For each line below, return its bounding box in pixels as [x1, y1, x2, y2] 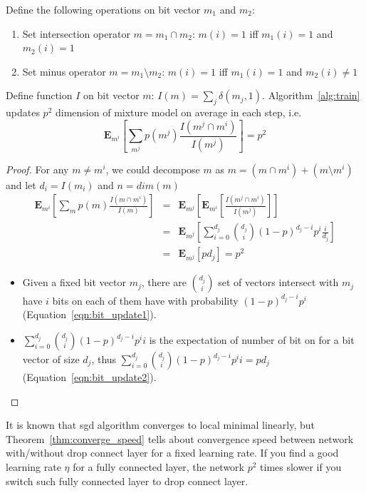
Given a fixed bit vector [22, 275, 126, 290]
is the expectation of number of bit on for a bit [149, 332, 355, 347]
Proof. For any [6, 161, 69, 176]
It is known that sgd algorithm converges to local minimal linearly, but [6, 417, 315, 432]
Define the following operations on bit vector [6, 2, 201, 16]
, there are [141, 275, 187, 290]
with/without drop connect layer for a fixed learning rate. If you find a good [6, 445, 339, 460]
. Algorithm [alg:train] [262, 88, 360, 103]
